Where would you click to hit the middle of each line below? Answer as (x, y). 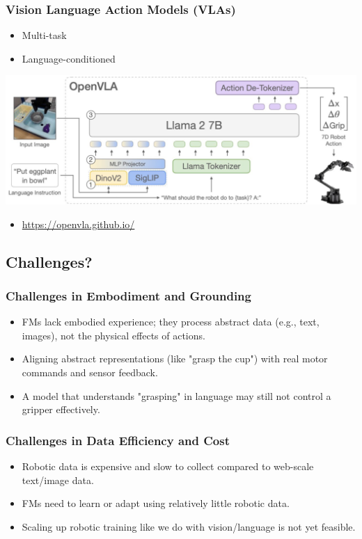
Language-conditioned (69, 58)
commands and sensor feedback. (90, 372)
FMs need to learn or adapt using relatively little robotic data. (156, 503)
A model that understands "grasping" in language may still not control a (176, 395)
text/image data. (58, 480)
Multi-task (44, 35)
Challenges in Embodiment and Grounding (128, 295)
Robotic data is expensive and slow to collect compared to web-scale (168, 466)
